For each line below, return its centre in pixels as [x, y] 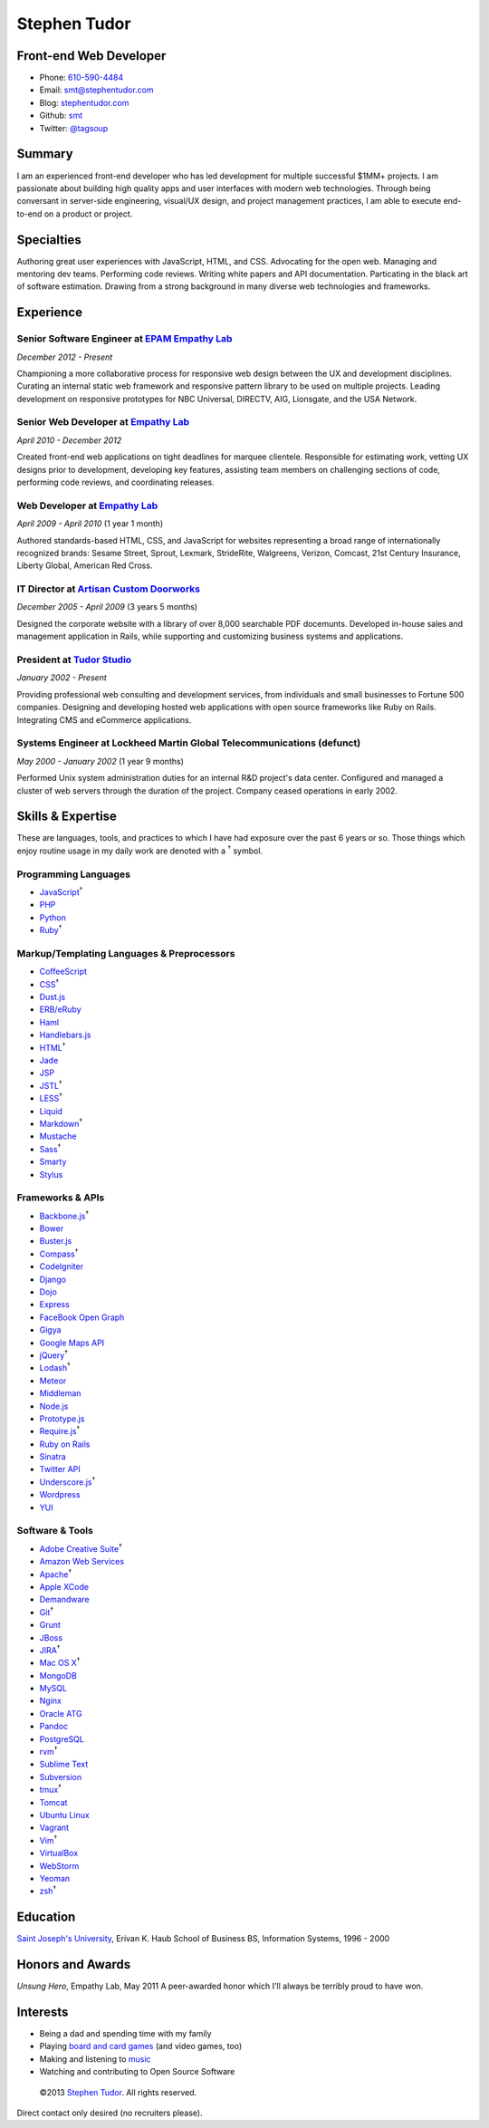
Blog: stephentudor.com [84, 102]
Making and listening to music [95, 2059]
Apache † [56, 1574]
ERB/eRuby [60, 1009]
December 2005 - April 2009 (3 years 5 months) [107, 607]
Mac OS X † [60, 1662]
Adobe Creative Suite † [81, 1548]
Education [46, 1917]
